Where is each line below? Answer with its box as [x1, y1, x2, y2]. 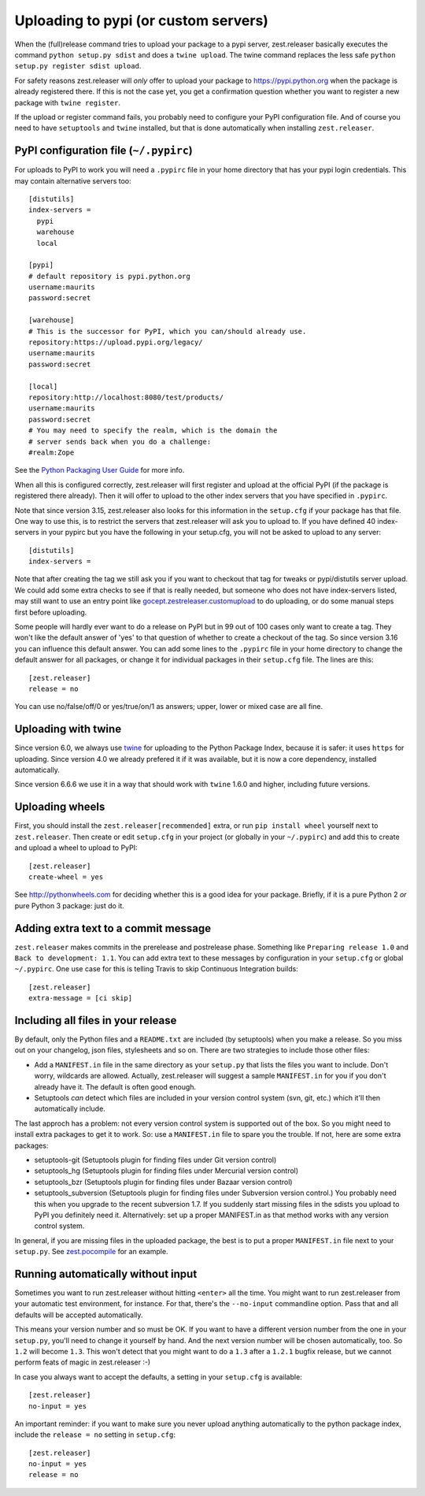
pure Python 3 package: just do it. [14, 900, 125, 910]
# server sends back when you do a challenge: [28, 437, 212, 446]
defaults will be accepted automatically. [14, 1310, 143, 1320]
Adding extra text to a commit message [14, 922, 212, 935]
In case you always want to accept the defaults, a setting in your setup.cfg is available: [14, 1372, 302, 1382]
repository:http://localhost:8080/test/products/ [28, 393, 224, 402]
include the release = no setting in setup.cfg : [14, 1430, 176, 1439]
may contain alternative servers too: [14, 176, 131, 185]
